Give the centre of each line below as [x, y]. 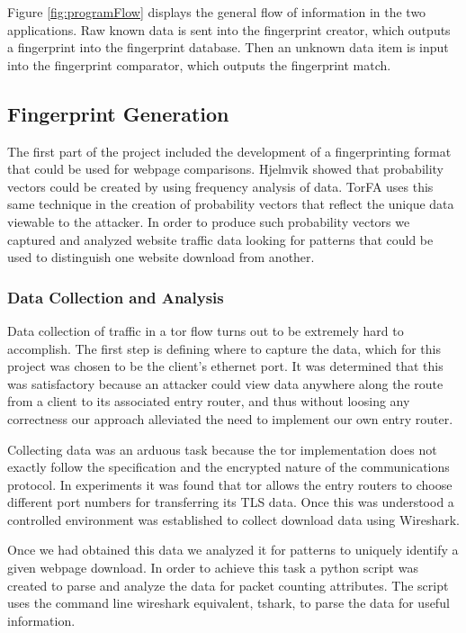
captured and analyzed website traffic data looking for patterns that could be [220, 239]
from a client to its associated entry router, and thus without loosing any [209, 401]
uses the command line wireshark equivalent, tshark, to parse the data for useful [229, 603]
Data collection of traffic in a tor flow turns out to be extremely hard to [206, 330]
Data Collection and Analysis [116, 297]
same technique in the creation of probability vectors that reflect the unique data [231, 204]
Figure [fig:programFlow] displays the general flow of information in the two [217, 12]
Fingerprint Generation [118, 113]
